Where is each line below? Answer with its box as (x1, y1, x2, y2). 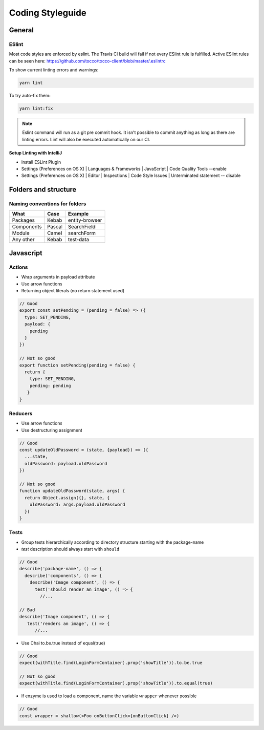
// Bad (19, 607, 35, 613)
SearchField (67, 223, 96, 230)
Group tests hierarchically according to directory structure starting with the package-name (21, 539, 204, 545)
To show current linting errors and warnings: (9, 67, 99, 73)
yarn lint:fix (19, 106, 53, 111)
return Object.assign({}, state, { (24, 495, 110, 500)
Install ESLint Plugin (21, 159, 61, 165)
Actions (9, 264, 28, 271)
